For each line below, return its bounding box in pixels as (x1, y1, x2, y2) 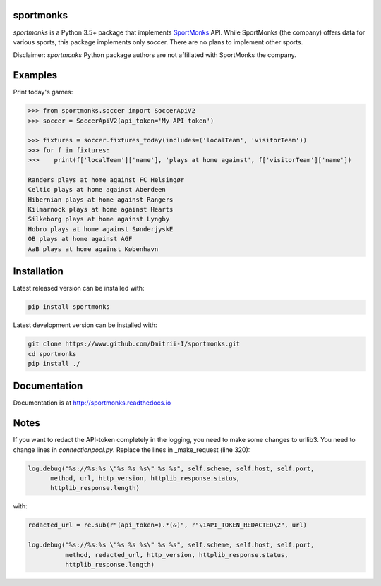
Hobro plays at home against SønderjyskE (28, 225, 174, 233)
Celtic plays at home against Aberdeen (28, 185, 166, 194)
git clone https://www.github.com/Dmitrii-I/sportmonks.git (28, 340, 241, 348)
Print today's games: (13, 88, 73, 97)
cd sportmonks (28, 350, 77, 358)
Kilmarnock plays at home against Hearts (28, 205, 174, 214)
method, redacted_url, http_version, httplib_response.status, (64, 551, 289, 558)
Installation (13, 265, 64, 278)
